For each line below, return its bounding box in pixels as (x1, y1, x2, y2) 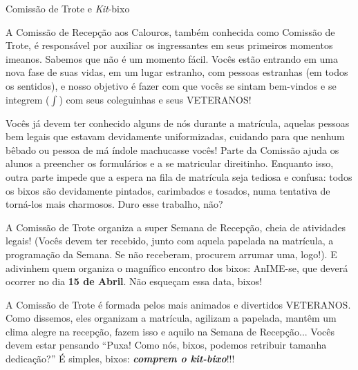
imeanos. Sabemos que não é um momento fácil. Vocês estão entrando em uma (6, 51, 338, 66)
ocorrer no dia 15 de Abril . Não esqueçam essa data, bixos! (6, 274, 263, 289)
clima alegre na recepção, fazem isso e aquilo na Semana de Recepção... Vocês (6, 324, 335, 338)
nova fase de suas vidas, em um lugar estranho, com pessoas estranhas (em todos (6, 65, 348, 79)
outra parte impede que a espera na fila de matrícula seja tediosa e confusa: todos (6, 169, 352, 184)
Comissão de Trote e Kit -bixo (6, 1, 130, 15)
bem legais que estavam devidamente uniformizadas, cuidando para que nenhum (6, 129, 345, 144)
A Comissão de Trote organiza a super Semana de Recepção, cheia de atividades (6, 220, 346, 234)
